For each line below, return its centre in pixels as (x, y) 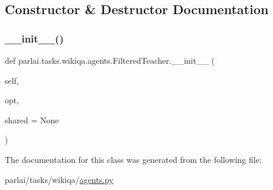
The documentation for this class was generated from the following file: (133, 159)
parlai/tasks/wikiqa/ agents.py (59, 179)
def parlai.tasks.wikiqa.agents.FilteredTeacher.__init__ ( (110, 60)
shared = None (32, 119)
